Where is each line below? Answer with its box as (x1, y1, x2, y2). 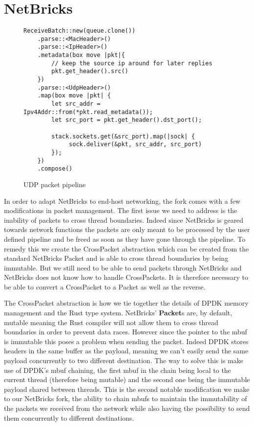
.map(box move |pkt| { (37, 92, 111, 99)
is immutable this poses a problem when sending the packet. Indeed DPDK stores (4, 336, 249, 346)
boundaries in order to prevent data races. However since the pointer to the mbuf (4, 327, 247, 337)
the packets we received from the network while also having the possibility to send (4, 403, 250, 413)
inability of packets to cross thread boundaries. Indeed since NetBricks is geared (4, 214, 244, 225)
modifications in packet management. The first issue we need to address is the (4, 205, 237, 215)
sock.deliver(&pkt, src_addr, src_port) (69, 141, 202, 148)
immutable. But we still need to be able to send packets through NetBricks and (4, 262, 242, 272)
